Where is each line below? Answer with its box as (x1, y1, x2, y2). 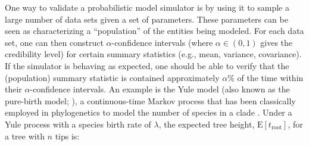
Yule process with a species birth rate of (5, 117, 151, 130)
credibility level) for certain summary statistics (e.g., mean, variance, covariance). (5, 48, 302, 60)
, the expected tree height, (158, 117, 255, 130)
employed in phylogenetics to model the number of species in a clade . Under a (5, 106, 292, 119)
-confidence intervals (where (111, 36, 213, 48)
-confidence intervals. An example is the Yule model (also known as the (30, 83, 290, 95)
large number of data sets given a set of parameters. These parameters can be (5, 13, 288, 25)
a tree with (5, 129, 45, 142)
